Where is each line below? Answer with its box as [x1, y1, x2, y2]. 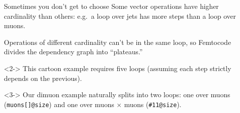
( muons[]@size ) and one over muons [4, 99, 114, 109]
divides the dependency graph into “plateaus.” [4, 46, 143, 57]
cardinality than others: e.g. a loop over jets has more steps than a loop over [4, 10, 236, 21]
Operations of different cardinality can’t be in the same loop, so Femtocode [4, 37, 231, 47]
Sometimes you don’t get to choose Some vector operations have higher [4, 1, 219, 11]
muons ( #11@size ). [124, 99, 182, 109]
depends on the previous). [4, 73, 82, 83]
